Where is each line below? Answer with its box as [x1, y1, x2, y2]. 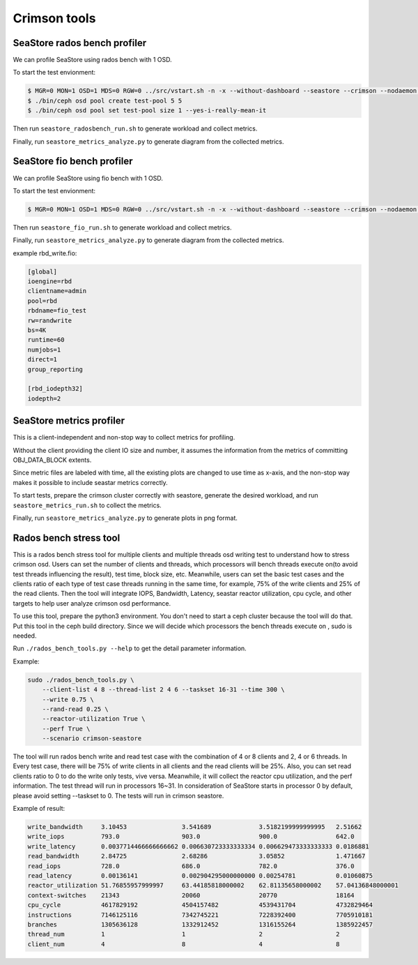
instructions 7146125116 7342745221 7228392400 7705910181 [27, 911, 373, 919]
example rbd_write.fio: [13, 248, 77, 257]
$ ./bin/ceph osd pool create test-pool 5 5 [27, 96, 183, 105]
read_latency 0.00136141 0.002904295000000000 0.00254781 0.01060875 [27, 872, 373, 879]
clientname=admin [27, 287, 87, 295]
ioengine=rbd [27, 278, 72, 285]
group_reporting [27, 365, 84, 373]
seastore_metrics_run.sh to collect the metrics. [13, 501, 162, 509]
